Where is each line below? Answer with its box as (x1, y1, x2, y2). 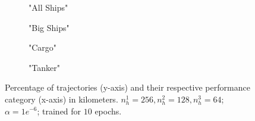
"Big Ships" (29, 21, 70, 33)
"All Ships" (29, 1, 68, 13)
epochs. (95, 104, 122, 117)
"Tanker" (29, 61, 60, 73)
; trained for (37, 104, 81, 117)
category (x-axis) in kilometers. (5, 92, 118, 105)
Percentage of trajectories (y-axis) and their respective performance (5, 81, 250, 94)
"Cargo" (29, 41, 57, 54)
